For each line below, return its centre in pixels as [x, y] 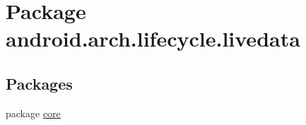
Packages [39, 83]
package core [33, 113]
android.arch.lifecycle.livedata [153, 38]
